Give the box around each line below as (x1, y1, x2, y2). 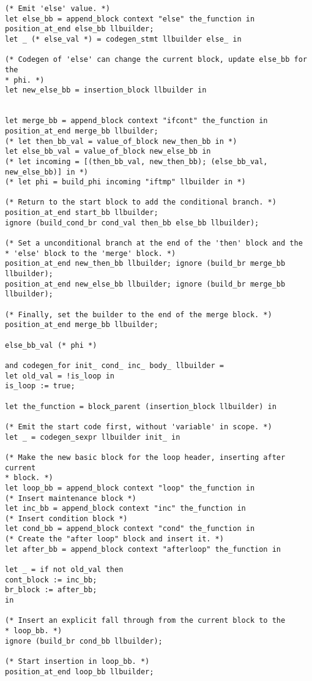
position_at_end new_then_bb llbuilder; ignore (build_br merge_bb (5, 259, 286, 268)
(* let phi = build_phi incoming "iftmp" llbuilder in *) (5, 178, 246, 187)
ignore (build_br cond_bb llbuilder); (5, 636, 163, 645)
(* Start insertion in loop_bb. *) (5, 657, 150, 666)
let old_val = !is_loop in (5, 371, 114, 380)
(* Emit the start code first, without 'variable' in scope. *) (5, 422, 272, 431)
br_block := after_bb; (5, 585, 97, 595)
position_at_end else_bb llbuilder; (5, 24, 154, 34)
